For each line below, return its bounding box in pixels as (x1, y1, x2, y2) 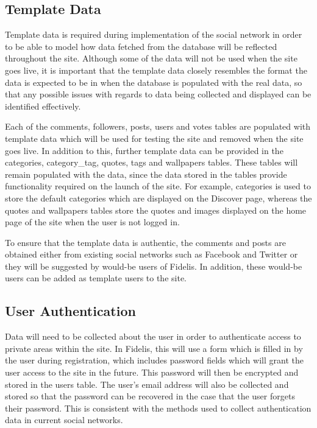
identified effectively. (5, 99, 81, 112)
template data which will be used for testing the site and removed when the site (5, 132, 304, 144)
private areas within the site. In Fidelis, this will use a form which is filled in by (5, 342, 303, 354)
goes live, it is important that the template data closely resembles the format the (5, 63, 307, 76)
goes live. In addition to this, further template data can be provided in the (5, 144, 283, 156)
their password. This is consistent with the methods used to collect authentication (5, 401, 312, 414)
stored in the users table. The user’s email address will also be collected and (5, 377, 289, 390)
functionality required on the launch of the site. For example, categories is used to (5, 180, 311, 192)
